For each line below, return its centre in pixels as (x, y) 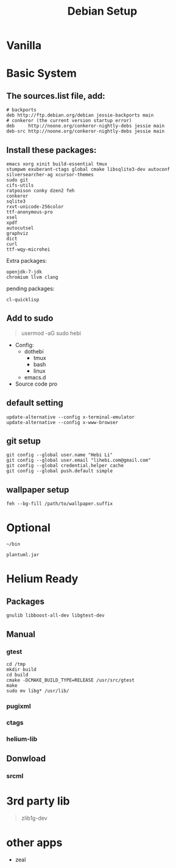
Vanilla (24, 45)
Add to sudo (30, 318)
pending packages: (30, 289)
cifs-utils (20, 185)
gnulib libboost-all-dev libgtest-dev (55, 615)
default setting (35, 403)
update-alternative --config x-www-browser (62, 422)
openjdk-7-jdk (24, 272)
